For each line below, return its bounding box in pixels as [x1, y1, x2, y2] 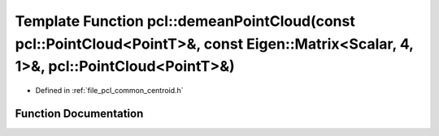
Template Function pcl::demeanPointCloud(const [15, 12, 355, 30]
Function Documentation [15, 106, 144, 121]
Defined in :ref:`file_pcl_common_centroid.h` [35, 86, 184, 96]
